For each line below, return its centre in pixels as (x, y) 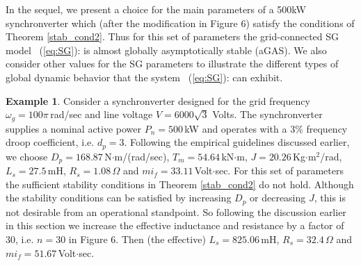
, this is (330, 198)
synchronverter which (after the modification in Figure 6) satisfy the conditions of (180, 23)
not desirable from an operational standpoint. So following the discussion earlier (176, 211)
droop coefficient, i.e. (50, 142)
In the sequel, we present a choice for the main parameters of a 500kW (156, 9)
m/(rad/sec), (142, 156)
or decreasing (278, 198)
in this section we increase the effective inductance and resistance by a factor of (175, 225)
